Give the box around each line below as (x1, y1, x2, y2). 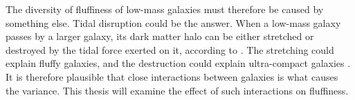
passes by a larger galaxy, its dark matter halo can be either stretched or (6, 29, 314, 43)
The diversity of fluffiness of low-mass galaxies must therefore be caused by (6, 2, 324, 16)
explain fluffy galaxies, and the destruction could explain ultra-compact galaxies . (6, 56, 351, 70)
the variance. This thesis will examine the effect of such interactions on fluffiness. (6, 83, 349, 97)
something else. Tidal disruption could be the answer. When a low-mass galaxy (6, 15, 341, 30)
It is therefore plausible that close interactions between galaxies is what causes (6, 69, 338, 83)
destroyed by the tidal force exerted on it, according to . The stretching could (6, 42, 334, 57)
